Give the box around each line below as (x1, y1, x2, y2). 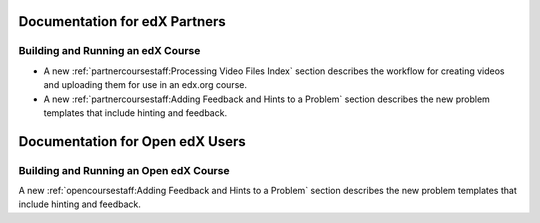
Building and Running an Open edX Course (18, 163, 230, 177)
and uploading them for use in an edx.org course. (43, 79, 247, 91)
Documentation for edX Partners (18, 13, 227, 30)
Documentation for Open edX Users (18, 133, 246, 150)
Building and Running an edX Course (18, 44, 201, 58)
